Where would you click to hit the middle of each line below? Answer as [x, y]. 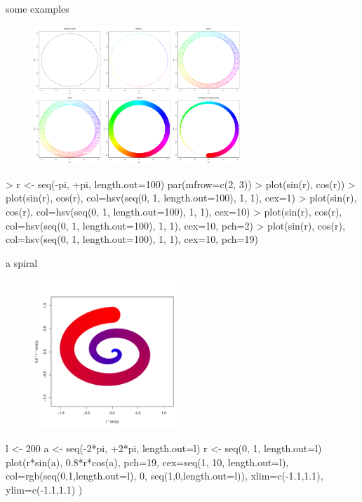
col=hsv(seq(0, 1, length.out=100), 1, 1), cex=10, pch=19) [132, 239]
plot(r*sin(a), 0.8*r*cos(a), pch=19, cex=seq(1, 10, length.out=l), [147, 462]
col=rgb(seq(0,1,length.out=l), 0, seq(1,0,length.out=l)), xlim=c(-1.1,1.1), [165, 476]
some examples [38, 8]
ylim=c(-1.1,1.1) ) [44, 489]
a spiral [22, 262]
